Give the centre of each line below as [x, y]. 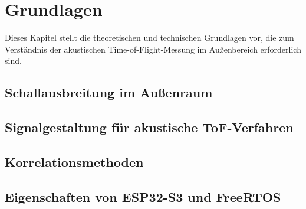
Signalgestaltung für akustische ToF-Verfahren [149, 127]
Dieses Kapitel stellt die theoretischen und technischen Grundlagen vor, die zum [149, 37]
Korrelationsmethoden [74, 161]
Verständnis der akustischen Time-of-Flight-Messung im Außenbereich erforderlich [153, 49]
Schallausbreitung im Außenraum [109, 92]
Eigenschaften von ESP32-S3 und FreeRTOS [143, 196]
